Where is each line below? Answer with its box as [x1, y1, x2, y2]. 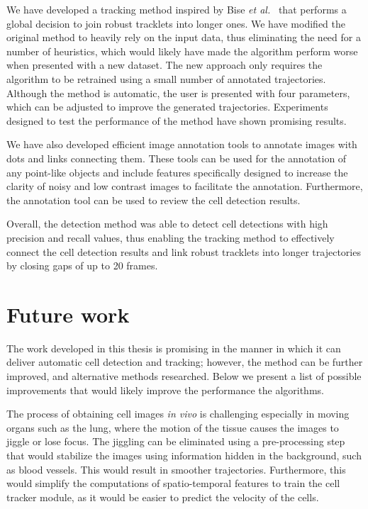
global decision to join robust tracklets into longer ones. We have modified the [6, 16, 345, 30]
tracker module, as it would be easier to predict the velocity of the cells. [6, 489, 319, 504]
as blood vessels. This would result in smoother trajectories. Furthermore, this [6, 462, 346, 476]
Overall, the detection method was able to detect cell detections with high [6, 216, 328, 231]
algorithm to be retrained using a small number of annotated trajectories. [6, 71, 326, 86]
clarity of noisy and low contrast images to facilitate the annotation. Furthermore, [6, 179, 363, 194]
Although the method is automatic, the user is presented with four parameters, [6, 85, 350, 100]
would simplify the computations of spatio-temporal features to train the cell [6, 476, 340, 491]
